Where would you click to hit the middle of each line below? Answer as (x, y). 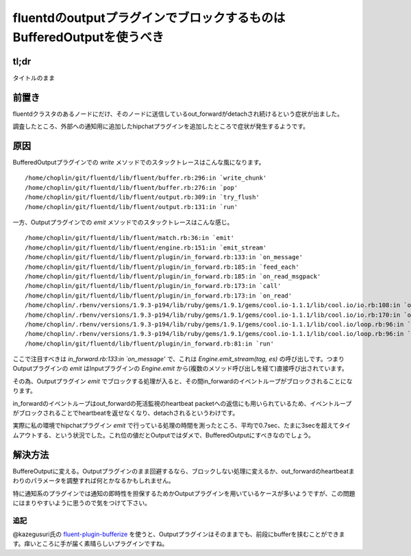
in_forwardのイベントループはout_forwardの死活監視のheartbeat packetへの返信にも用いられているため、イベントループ (182, 403)
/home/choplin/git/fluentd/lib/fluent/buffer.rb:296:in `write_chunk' (146, 178)
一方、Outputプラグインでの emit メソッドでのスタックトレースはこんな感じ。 (123, 222)
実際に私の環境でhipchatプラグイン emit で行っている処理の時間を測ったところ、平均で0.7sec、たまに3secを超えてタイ (182, 426)
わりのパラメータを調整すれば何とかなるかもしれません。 (94, 481)
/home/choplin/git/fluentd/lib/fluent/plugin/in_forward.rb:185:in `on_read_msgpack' (173, 276)
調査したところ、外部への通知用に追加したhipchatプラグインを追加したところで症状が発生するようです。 (161, 126)
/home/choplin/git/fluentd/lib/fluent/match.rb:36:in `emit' (129, 238)
